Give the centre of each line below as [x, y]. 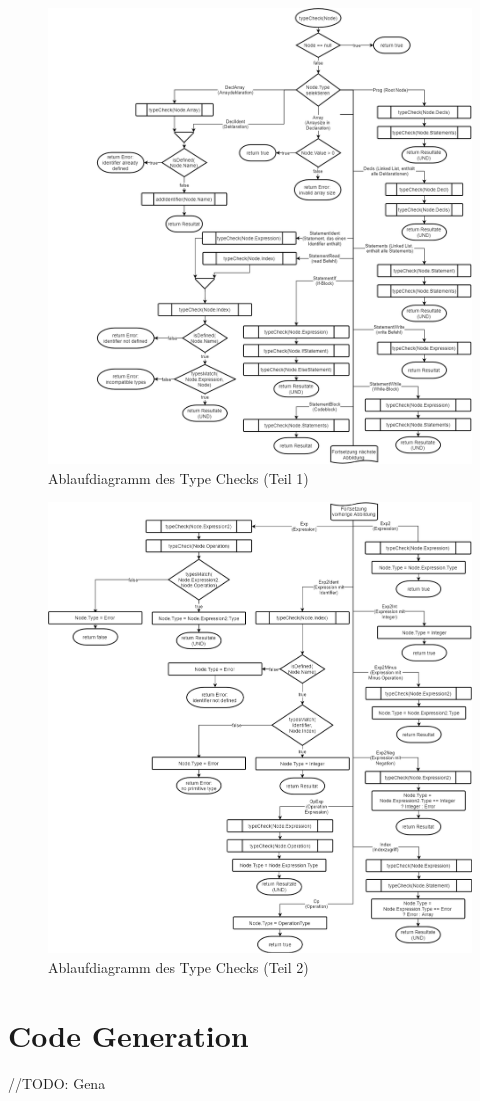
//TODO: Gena [57, 1083]
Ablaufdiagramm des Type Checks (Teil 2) [178, 966]
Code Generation [128, 1035]
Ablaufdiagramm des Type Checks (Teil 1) [178, 477]
